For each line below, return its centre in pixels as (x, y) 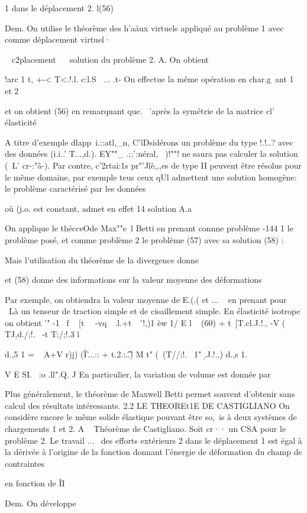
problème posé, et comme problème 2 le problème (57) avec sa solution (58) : (144, 239)
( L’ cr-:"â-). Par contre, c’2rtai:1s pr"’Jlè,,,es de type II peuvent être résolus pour (153, 165)
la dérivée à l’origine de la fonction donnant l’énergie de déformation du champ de (153, 452)
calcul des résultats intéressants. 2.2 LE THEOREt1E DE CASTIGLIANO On (147, 405)
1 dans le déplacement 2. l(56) (59, 8)
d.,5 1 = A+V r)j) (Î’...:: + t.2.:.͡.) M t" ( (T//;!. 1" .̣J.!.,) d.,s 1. (126, 354)
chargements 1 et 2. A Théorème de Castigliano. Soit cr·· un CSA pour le (146, 429)
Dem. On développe (41, 503)
